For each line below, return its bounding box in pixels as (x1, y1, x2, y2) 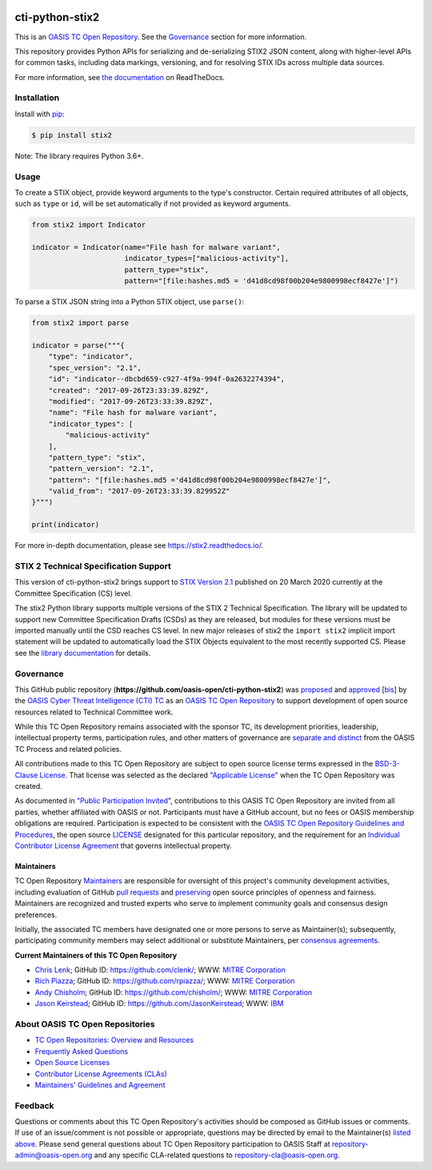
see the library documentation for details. (14, 648, 151, 657)
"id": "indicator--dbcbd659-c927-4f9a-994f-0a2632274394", (48, 375, 286, 384)
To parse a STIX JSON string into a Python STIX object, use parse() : (14, 297, 245, 307)
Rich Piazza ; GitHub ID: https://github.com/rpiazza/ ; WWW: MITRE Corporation (34, 976, 295, 986)
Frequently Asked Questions (34, 1046, 128, 1056)
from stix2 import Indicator (31, 220, 146, 230)
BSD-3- (374, 759, 400, 769)
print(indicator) (31, 521, 100, 529)
